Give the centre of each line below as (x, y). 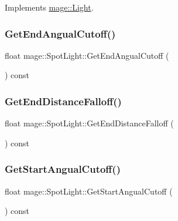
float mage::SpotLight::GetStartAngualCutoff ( (89, 191)
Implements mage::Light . (49, 7)
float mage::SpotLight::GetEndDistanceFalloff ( (89, 123)
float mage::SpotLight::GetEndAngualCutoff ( (87, 55)
